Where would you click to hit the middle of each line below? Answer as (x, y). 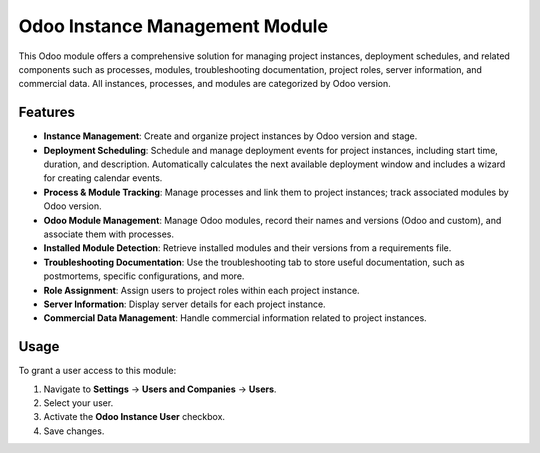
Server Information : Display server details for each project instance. (184, 304)
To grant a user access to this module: (97, 371)
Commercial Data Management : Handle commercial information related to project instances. (235, 318)
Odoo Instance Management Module (173, 26)
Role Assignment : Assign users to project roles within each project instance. (201, 290)
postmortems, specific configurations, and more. (144, 276)
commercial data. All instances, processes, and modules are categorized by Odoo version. (205, 84)
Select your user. (78, 403)
